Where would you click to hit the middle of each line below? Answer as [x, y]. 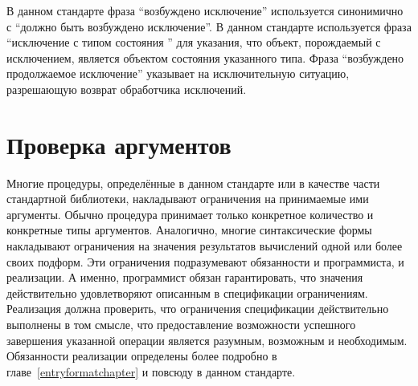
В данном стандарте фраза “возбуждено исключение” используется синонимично [205, 10]
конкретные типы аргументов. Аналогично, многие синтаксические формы [189, 230]
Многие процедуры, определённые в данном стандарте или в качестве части [193, 183]
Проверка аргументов [119, 144]
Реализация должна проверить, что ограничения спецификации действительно [198, 309]
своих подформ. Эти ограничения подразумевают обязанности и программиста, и [205, 261]
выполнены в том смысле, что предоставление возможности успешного [181, 325]
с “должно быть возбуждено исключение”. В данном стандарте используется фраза [209, 26]
